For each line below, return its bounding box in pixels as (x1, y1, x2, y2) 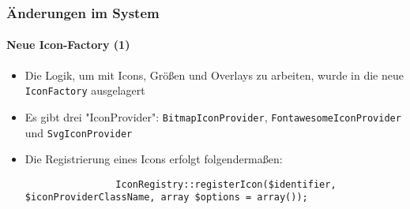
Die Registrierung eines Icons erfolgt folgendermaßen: (24, 151, 283, 167)
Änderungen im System (6, 2, 160, 22)
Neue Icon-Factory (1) (6, 36, 130, 53)
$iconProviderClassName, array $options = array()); (24, 192, 308, 203)
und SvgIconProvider (24, 124, 133, 140)
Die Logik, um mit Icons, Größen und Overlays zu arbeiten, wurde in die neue (24, 66, 404, 83)
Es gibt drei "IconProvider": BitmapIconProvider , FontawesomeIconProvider (24, 108, 401, 125)
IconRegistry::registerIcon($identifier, (115, 178, 337, 190)
